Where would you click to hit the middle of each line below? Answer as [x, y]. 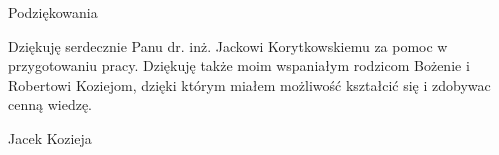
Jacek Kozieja [50, 137]
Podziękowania [53, 12]
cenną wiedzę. [50, 104]
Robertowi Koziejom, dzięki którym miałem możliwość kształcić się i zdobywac [249, 84]
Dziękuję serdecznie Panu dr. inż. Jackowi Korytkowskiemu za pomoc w [228, 45]
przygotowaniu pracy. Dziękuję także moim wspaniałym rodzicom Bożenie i [239, 65]
